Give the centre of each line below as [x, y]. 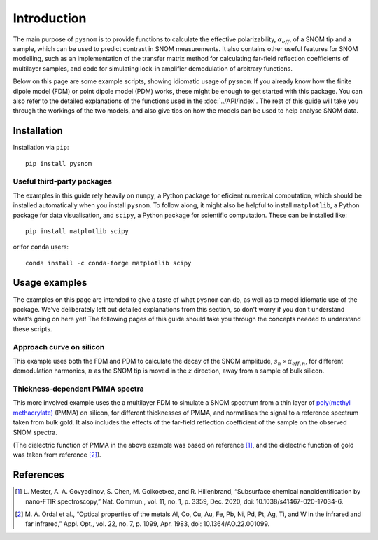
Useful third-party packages [62, 181]
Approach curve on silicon [59, 347]
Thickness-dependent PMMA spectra [78, 389]
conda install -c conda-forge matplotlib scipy [108, 263]
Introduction [50, 18]
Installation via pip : [41, 148]
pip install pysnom [59, 164]
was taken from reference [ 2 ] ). [57, 455]
